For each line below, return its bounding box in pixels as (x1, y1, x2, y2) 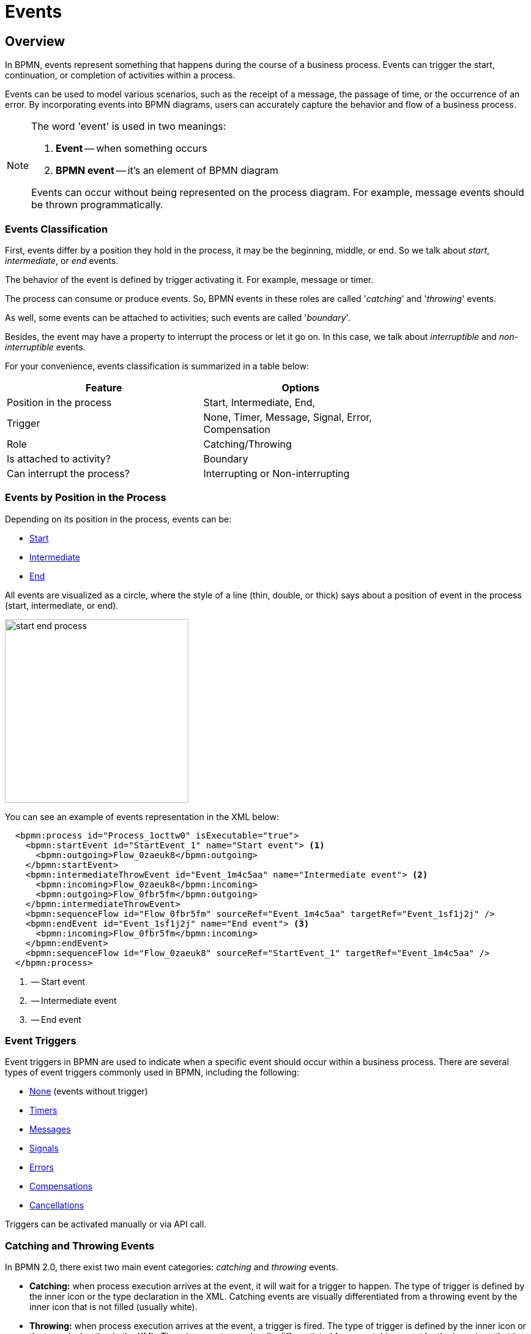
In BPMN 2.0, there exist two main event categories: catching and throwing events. (5, 1262, 338, 1273)
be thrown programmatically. (31, 198, 163, 211)
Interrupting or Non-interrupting (203, 467, 350, 480)
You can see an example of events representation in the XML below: (5, 811, 280, 822)
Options (281, 381, 319, 394)
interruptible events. (5, 341, 86, 352)
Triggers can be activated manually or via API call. (5, 1219, 207, 1230)
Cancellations (29, 1200, 84, 1211)
